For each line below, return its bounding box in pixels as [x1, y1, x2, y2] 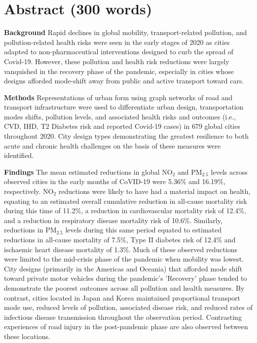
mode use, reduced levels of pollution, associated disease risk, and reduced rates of [4, 302, 253, 312]
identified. [4, 150, 34, 160]
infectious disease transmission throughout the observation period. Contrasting [4, 311, 242, 322]
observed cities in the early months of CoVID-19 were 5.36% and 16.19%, [4, 176, 225, 187]
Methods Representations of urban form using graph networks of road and [4, 92, 233, 102]
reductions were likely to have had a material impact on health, [58, 186, 251, 196]
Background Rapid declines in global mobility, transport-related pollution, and [4, 27, 247, 38]
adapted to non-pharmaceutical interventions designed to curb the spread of [4, 46, 234, 57]
